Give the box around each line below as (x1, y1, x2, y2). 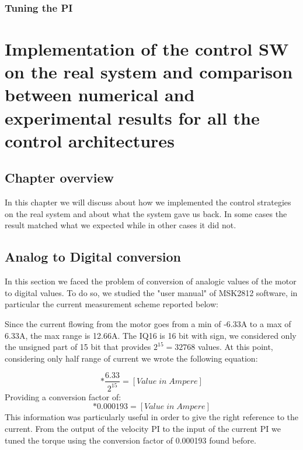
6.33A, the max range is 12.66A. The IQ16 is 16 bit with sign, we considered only (5, 329, 297, 341)
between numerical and (5, 83, 195, 107)
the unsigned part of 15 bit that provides (5, 341, 151, 353)
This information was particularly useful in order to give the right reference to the (5, 411, 299, 423)
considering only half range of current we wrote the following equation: (5, 352, 258, 364)
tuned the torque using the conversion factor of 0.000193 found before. (5, 434, 256, 446)
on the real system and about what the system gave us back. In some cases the (5, 207, 287, 219)
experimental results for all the (5, 105, 260, 129)
